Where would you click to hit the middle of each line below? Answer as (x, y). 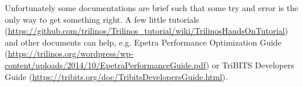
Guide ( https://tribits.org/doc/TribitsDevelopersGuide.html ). (116, 76)
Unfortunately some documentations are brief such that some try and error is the (151, 8)
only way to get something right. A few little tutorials (102, 19)
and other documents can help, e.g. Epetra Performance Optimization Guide (143, 42)
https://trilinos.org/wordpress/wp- (71, 53)
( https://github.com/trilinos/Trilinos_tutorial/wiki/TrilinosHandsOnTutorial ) (146, 31)
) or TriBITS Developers (250, 65)
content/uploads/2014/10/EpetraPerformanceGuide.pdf (106, 65)
